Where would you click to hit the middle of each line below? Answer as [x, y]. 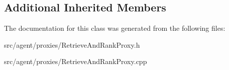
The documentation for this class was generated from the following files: [115, 28]
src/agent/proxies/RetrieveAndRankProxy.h [72, 44]
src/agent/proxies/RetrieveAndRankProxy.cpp [76, 61]
